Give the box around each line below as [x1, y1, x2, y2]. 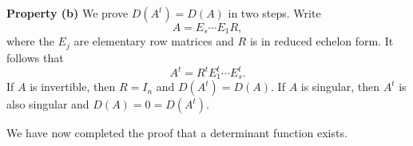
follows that [6, 49, 64, 65]
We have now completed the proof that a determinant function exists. [6, 124, 347, 141]
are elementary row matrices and [73, 33, 234, 49]
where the [6, 33, 54, 49]
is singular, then [300, 78, 379, 95]
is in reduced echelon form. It [249, 33, 394, 49]
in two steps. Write [228, 5, 321, 21]
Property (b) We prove [6, 5, 129, 21]
